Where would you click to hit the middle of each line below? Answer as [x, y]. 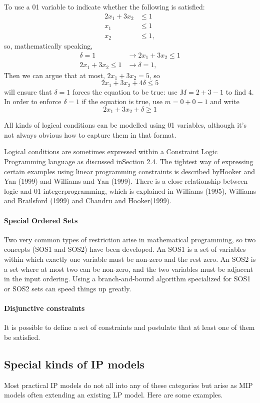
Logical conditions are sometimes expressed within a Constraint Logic [111, 151]
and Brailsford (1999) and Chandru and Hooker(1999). [88, 200]
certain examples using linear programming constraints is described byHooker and [130, 171]
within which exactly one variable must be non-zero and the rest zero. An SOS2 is [130, 259]
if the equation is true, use [122, 101]
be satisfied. [22, 337]
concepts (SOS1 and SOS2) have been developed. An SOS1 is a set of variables [125, 249]
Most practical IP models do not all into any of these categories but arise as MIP [128, 385]
